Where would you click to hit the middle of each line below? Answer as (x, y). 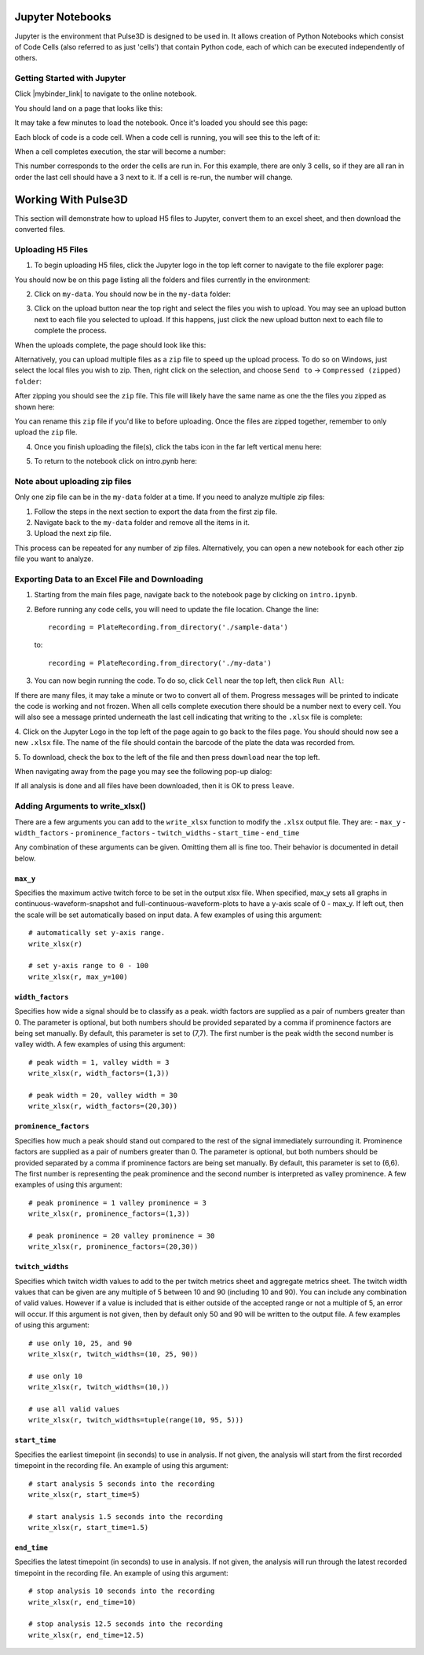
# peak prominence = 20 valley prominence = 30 (122, 1235)
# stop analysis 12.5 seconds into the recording (126, 1624)
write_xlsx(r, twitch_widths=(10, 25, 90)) (113, 1354)
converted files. (40, 229)
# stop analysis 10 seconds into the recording (122, 1591)
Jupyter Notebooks (63, 17)
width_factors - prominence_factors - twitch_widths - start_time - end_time (157, 832)
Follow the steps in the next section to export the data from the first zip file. (156, 512)
